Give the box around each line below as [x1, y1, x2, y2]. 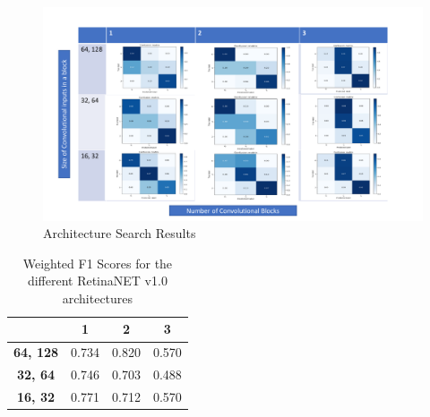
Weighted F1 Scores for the [22, 253, 173, 272]
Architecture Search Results [43, 224, 196, 243]
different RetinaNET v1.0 [27, 271, 168, 290]
